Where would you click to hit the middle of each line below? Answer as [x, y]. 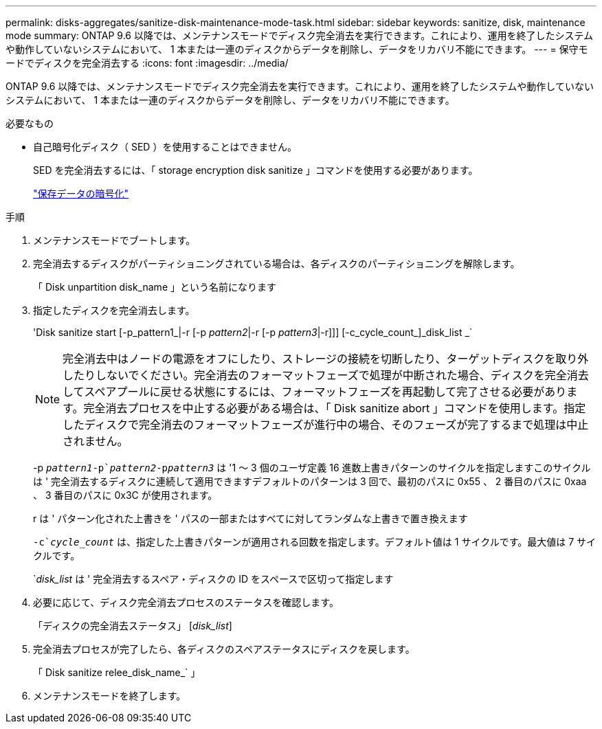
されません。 [96, 441]
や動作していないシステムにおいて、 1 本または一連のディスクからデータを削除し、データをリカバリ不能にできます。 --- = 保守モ [297, 49]
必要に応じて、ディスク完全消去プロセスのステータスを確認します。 [186, 602]
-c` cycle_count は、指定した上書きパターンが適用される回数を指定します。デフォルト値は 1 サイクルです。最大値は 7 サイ [315, 542]
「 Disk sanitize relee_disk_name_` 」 [117, 672]
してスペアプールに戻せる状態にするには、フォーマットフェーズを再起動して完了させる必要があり [315, 392]
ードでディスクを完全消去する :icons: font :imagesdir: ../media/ [147, 63]
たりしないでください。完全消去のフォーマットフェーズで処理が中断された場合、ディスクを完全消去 [331, 375]
